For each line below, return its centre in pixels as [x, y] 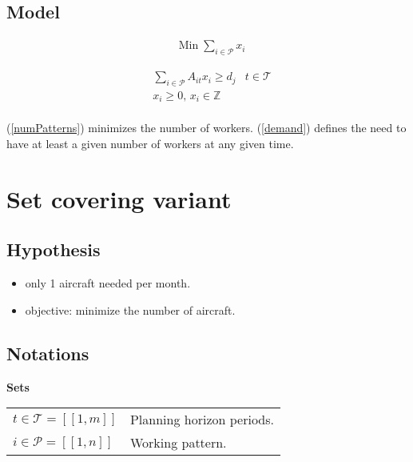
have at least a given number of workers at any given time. [150, 143]
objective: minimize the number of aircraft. [130, 309]
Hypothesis [54, 249]
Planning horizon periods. [202, 420]
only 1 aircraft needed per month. [108, 283]
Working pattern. [178, 443]
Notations [48, 353]
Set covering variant [119, 198]
